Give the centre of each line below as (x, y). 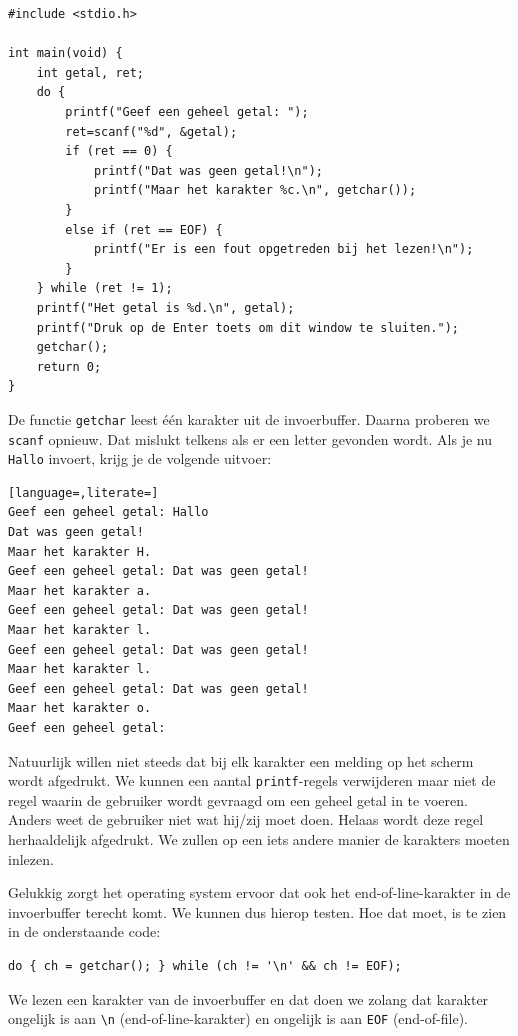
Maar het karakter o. (80, 708)
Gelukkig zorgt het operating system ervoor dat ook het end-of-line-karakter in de (259, 892)
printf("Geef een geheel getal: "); (187, 111)
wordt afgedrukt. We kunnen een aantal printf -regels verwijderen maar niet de (252, 780)
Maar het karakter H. (80, 551)
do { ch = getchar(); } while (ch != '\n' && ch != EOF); (205, 965)
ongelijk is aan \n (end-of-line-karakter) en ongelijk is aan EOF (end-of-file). (238, 1018)
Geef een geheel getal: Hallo (108, 512)
